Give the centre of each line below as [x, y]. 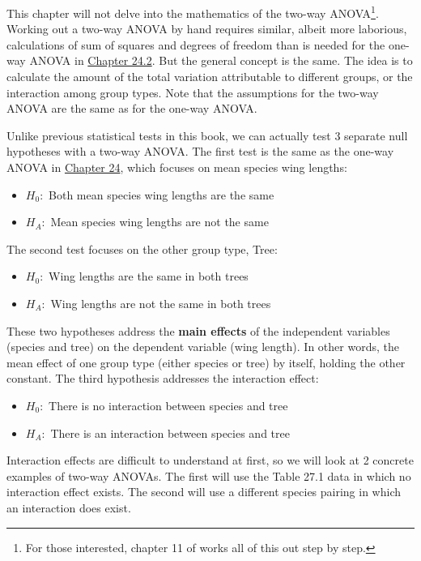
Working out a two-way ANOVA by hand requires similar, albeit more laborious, [207, 29]
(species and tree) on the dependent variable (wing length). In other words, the [203, 347]
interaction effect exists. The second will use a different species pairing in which [204, 492]
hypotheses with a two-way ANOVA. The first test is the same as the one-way [200, 151]
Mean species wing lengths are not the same [159, 222]
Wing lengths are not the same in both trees [161, 303]
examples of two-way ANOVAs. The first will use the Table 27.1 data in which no [209, 475]
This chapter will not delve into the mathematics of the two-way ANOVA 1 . [193, 12]
